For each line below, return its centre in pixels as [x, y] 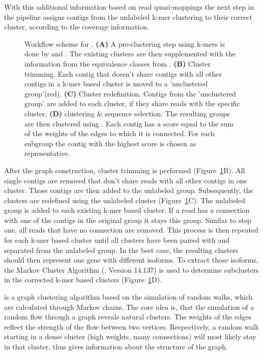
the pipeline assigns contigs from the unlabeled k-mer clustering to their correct [128, 17]
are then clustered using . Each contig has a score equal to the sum [129, 123]
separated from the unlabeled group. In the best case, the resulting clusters [121, 250]
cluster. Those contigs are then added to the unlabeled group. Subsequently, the [129, 190]
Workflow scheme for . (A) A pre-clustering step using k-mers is [125, 43]
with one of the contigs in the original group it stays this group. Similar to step [128, 220]
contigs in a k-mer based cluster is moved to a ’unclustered [116, 84]
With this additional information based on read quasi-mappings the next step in [129, 7]
